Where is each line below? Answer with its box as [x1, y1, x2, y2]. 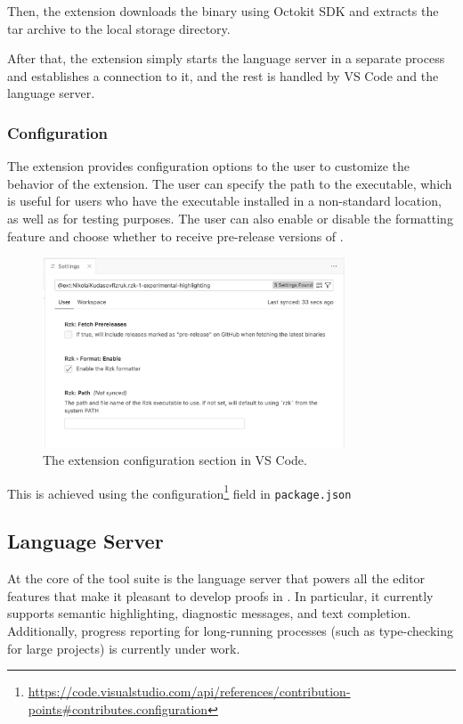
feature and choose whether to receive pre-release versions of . [7, 226, 344, 245]
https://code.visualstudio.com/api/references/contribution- [28, 682, 351, 701]
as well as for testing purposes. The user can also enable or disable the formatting [7, 208, 453, 227]
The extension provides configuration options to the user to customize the [7, 157, 410, 175]
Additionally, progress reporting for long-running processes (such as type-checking [7, 621, 453, 639]
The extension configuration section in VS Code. [43, 451, 307, 469]
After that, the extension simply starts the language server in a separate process [7, 49, 445, 68]
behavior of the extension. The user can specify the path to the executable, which [7, 174, 452, 192]
